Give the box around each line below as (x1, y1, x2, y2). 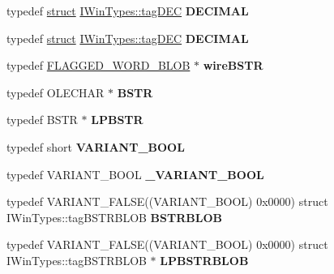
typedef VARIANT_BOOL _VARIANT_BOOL (6, 165, 264, 182)
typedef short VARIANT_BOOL (6, 138, 185, 155)
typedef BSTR (6, 111, 78, 128)
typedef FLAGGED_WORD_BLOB (6, 57, 191, 74)
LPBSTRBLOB (160, 251, 249, 268)
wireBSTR (203, 57, 263, 74)
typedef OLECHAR (6, 83, 105, 101)
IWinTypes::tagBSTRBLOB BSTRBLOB (6, 208, 222, 225)
